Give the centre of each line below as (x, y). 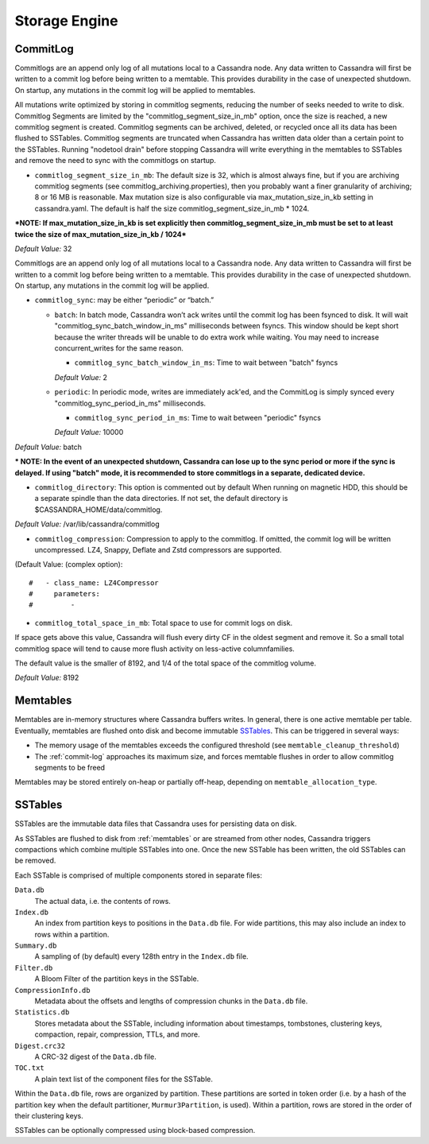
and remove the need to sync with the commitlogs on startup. (115, 161)
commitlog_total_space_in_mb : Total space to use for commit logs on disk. (164, 622)
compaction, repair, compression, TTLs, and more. (117, 1034)
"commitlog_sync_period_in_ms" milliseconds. (130, 403)
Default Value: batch (48, 447)
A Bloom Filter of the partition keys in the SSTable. (117, 979)
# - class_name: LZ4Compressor (94, 583)
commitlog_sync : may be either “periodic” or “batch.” (124, 300)
